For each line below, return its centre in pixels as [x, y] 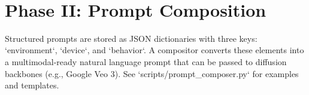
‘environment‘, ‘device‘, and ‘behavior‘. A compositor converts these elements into [154, 50]
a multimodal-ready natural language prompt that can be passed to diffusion [146, 61]
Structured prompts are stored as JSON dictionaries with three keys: [131, 38]
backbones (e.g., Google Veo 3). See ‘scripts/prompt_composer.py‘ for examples [152, 73]
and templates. [32, 85]
